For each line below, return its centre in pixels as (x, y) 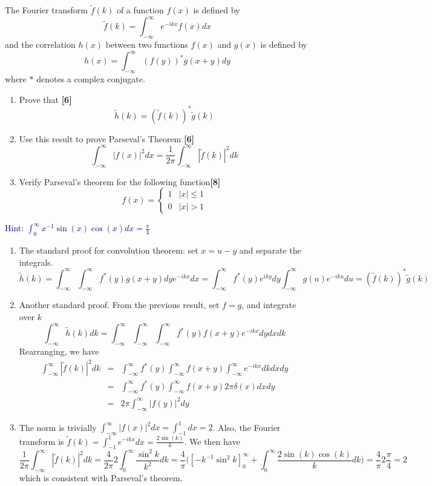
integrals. (36, 262)
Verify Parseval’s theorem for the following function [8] (120, 181)
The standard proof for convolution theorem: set (109, 250)
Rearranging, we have (59, 351)
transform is (41, 441)
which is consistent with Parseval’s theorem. (101, 478)
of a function (140, 10)
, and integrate (269, 305)
